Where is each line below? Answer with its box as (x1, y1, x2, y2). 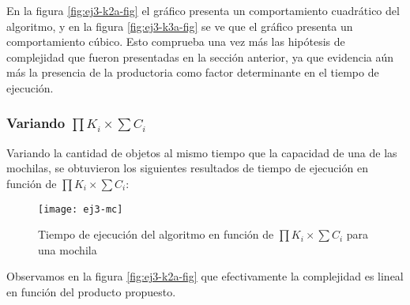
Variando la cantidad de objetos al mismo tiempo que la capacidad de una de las (6, 144, 397, 160)
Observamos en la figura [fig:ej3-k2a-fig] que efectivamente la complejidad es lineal (6, 268, 404, 284)
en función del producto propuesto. (6, 284, 176, 299)
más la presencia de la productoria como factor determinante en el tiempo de (6, 64, 379, 81)
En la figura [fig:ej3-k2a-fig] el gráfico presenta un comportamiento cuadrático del (6, 2, 400, 18)
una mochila (38, 241, 97, 258)
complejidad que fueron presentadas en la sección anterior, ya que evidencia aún (6, 48, 393, 65)
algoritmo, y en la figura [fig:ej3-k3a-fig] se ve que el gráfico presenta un (6, 17, 353, 34)
